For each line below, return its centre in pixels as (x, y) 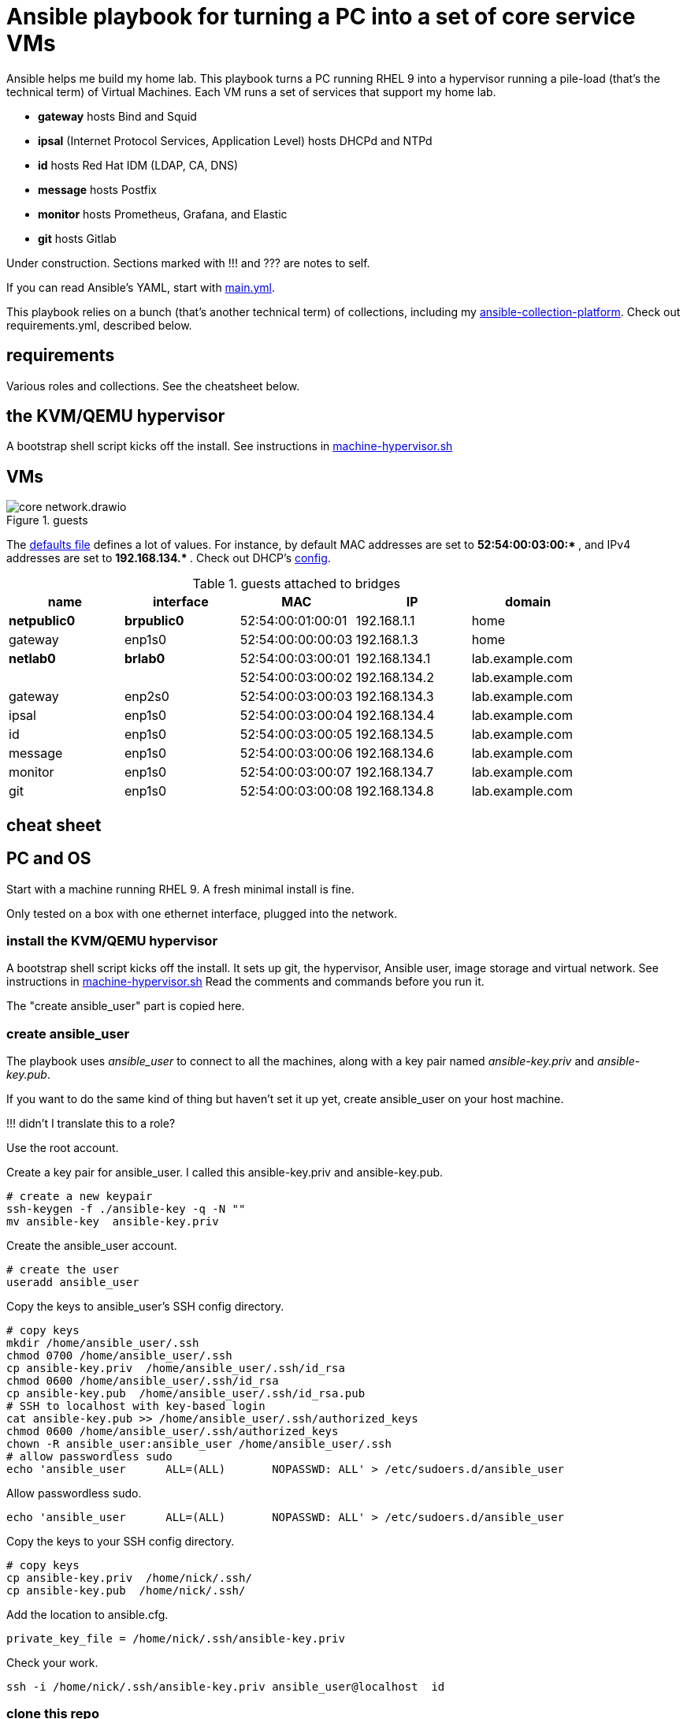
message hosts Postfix (97, 189)
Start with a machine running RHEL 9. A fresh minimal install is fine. (180, 889)
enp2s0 (147, 697)
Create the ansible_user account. (92, 1246)
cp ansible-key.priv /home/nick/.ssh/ (129, 1578)
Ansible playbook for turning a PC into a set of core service (321, 17)
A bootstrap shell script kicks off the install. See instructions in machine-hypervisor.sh (230, 446)
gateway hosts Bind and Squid (117, 116)
